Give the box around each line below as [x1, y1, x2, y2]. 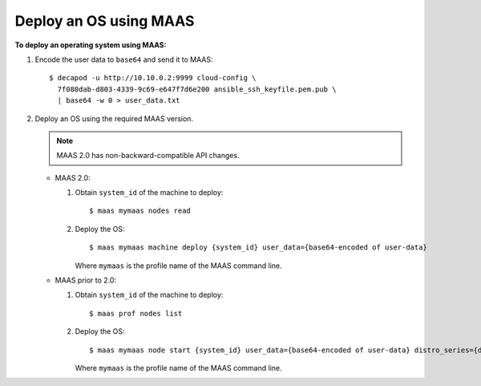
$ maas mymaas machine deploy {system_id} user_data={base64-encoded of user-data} [89, 243, 428, 252]
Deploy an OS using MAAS [14, 12, 195, 30]
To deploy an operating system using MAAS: [14, 40, 167, 50]
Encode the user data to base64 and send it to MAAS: [34, 55, 213, 64]
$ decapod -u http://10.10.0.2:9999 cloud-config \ [49, 73, 257, 83]
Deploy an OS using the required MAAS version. [34, 113, 194, 124]
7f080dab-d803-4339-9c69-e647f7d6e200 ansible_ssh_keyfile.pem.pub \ [57, 84, 337, 94]
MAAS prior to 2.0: [55, 275, 116, 285]
